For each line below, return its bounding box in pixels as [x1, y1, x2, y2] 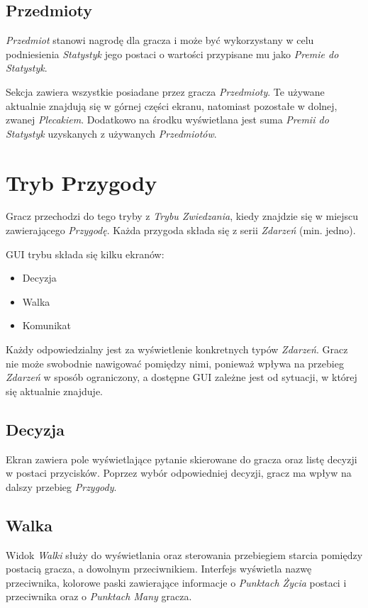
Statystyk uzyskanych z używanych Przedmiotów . [6, 126, 217, 140]
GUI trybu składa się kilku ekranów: [6, 246, 165, 261]
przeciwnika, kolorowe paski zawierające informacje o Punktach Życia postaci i [6, 575, 347, 590]
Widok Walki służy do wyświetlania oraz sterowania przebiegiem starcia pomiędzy [6, 547, 363, 562]
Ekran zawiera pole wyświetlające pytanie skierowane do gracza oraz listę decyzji [6, 451, 357, 466]
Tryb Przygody [6, 167, 157, 197]
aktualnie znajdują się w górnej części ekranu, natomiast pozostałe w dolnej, [6, 98, 338, 113]
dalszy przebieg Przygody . [6, 479, 117, 494]
